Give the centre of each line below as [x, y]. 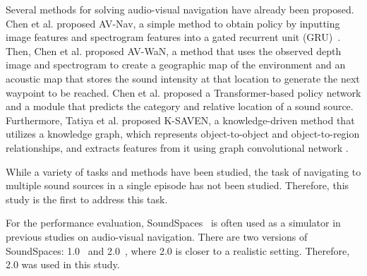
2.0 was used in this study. [63, 264]
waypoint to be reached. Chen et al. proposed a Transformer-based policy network [183, 92]
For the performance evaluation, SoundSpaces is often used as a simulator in [173, 223]
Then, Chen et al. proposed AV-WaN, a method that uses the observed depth [174, 50]
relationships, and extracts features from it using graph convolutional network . [177, 147]
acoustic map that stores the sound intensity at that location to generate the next [183, 78]
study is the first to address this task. [87, 199]
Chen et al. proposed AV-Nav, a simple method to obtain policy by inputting [173, 23]
